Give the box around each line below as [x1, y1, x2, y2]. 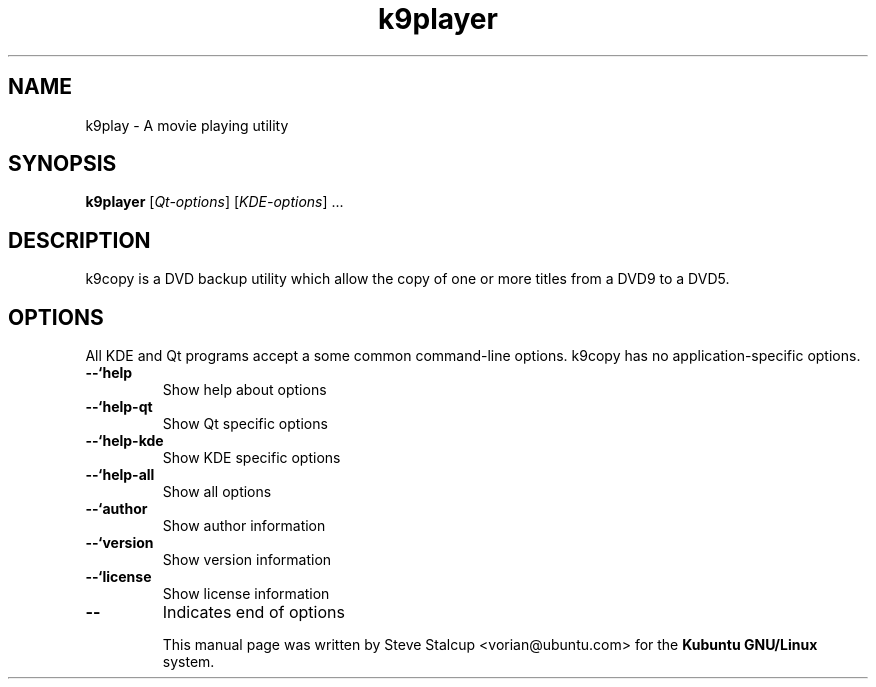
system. [162, 653, 215, 671]
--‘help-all [85, 466, 155, 484]
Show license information [162, 585, 330, 603]
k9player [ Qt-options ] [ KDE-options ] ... [85, 193, 344, 211]
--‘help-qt [85, 398, 153, 416]
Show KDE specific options [162, 449, 341, 467]
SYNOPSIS [8, 151, 117, 177]
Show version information [162, 551, 332, 569]
